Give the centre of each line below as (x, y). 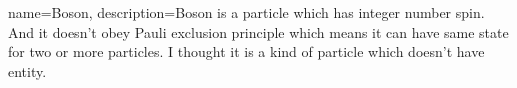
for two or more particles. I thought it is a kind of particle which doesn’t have (246, 51)
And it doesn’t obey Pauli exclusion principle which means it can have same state (258, 31)
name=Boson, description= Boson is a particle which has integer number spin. (246, 12)
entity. (27, 70)
